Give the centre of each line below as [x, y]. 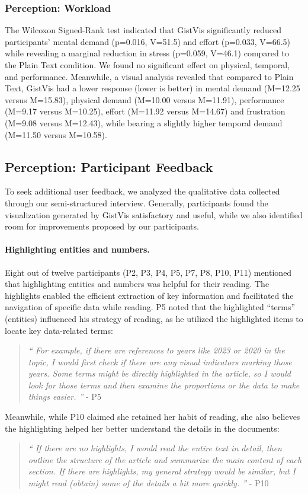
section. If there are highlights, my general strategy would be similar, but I [162, 471]
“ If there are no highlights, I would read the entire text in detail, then [155, 448]
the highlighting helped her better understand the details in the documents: [142, 428]
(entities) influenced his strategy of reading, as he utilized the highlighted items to [154, 318]
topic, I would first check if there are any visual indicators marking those [160, 361]
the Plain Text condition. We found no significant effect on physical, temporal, [147, 65]
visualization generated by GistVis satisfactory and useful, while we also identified [154, 214]
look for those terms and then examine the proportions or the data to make [164, 385]
